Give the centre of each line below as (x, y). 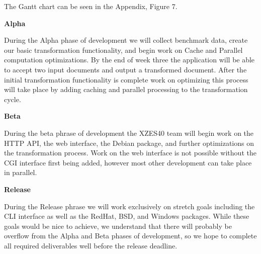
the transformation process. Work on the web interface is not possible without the (130, 153)
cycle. (13, 99)
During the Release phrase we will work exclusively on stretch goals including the (129, 206)
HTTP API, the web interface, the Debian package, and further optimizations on (129, 143)
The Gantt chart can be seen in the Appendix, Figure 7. (91, 6)
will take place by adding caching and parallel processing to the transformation (126, 89)
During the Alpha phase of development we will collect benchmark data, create (126, 40)
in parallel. (21, 172)
